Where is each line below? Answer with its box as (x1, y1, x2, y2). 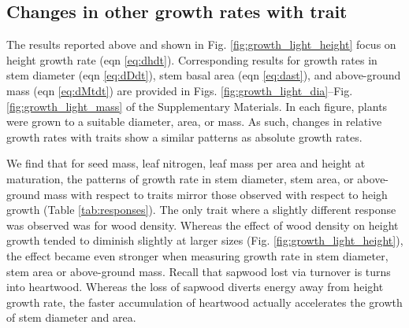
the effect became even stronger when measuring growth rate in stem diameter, (6, 247, 389, 264)
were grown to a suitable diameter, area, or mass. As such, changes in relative (6, 113, 382, 130)
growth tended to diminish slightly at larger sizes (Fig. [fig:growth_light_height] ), (6, 232, 403, 249)
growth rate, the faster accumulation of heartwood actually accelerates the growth (6, 293, 403, 310)
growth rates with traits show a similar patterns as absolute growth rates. (6, 128, 363, 145)
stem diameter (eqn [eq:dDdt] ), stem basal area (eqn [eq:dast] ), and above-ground (6, 67, 401, 83)
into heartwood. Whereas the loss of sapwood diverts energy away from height (6, 278, 384, 295)
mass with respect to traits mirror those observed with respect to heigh (43, 186, 388, 202)
